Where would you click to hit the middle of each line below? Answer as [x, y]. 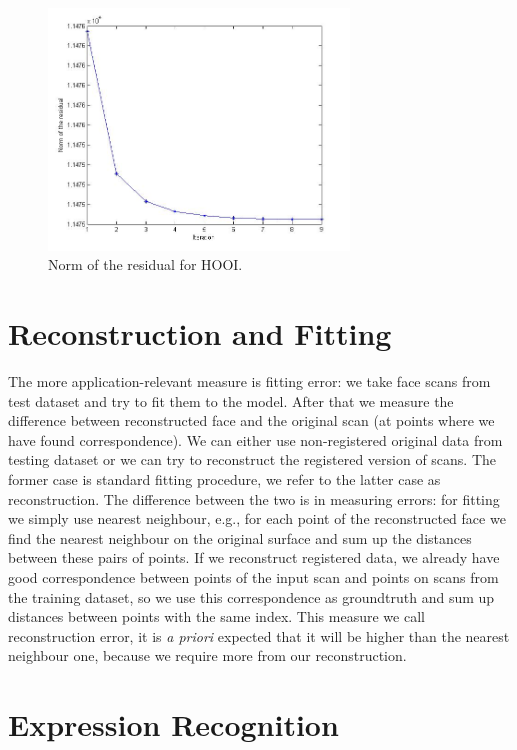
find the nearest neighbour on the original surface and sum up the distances [240, 537]
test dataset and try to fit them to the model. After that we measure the [231, 400]
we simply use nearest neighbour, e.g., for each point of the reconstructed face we [257, 518]
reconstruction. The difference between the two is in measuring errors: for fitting [254, 498]
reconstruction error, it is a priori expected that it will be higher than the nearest [259, 635]
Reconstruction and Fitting [200, 333]
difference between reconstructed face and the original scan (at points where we [251, 420]
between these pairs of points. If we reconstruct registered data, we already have [254, 557]
